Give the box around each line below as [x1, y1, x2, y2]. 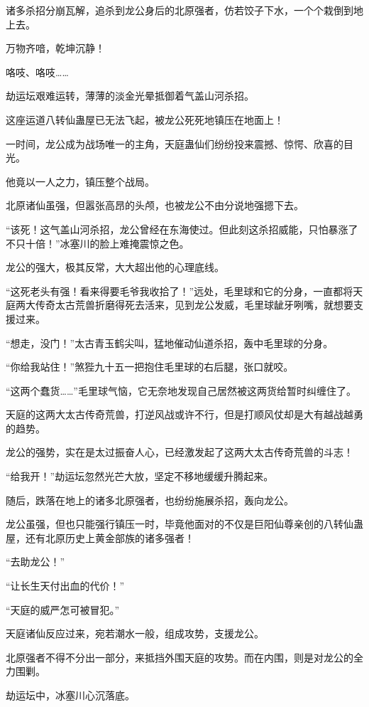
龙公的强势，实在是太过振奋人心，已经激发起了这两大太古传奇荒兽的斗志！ [6, 445, 353, 459]
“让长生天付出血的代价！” [6, 578, 125, 593]
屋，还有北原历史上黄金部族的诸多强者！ [6, 530, 194, 545]
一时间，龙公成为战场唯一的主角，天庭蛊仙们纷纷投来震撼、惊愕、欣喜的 [6, 136, 343, 151]
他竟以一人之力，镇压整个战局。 [6, 174, 155, 188]
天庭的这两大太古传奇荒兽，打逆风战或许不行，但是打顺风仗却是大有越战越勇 [6, 407, 363, 422]
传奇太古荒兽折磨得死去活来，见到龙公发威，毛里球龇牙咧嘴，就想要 [35, 297, 353, 312]
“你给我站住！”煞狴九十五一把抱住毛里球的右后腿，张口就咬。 [6, 359, 294, 374]
